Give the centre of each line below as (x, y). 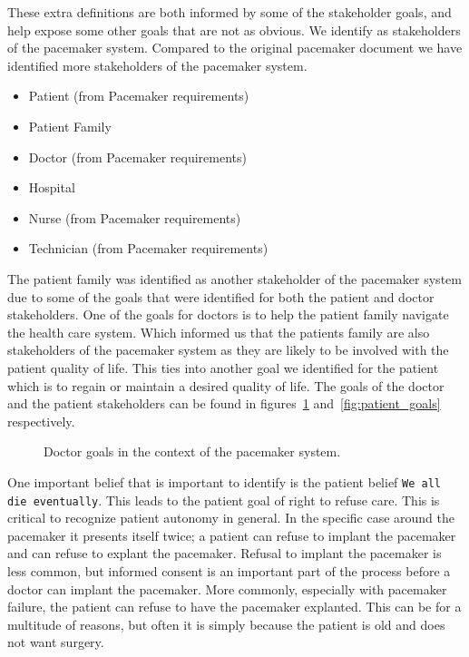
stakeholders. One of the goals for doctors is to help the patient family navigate (228, 314)
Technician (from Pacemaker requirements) (148, 248)
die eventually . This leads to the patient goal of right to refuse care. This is (224, 500)
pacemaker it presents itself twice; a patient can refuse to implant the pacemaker (232, 535)
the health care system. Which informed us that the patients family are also (219, 332)
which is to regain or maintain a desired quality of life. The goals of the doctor (226, 385)
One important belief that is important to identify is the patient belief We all (225, 481)
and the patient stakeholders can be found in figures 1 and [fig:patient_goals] (224, 403)
